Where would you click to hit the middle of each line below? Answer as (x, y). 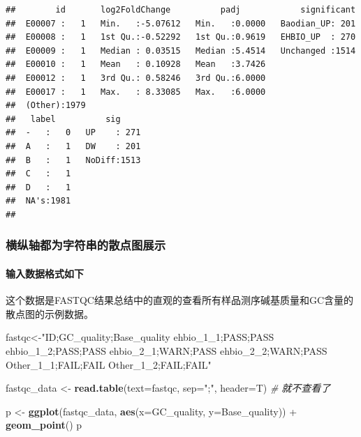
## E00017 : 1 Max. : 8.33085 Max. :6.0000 (136, 92)
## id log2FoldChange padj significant (181, 10)
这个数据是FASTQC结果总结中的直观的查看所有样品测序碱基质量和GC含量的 (180, 300)
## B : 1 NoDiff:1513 (73, 160)
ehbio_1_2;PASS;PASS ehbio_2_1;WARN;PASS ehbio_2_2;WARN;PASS (167, 350)
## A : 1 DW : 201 (73, 146)
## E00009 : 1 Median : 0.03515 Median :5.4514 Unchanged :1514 (181, 51)
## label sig (63, 119)
